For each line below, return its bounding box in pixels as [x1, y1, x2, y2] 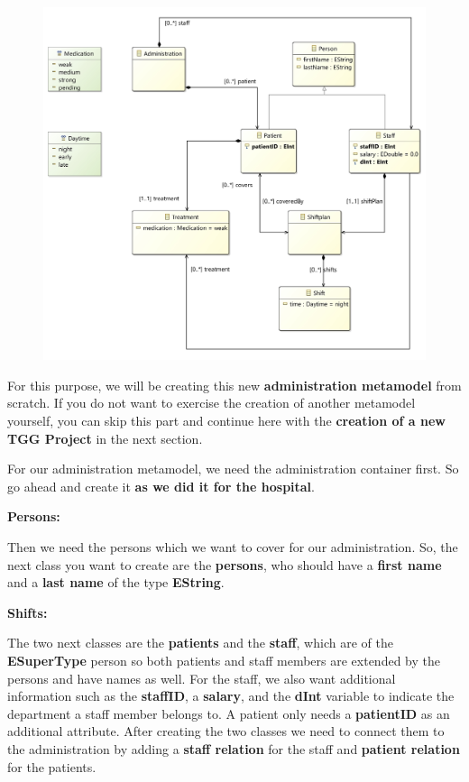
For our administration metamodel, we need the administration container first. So [7, 459, 459, 478]
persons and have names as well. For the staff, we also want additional [7, 668, 396, 687]
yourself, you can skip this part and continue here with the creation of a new [7, 411, 446, 430]
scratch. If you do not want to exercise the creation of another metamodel [7, 393, 416, 412]
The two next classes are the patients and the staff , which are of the [7, 633, 393, 652]
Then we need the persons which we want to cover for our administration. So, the [7, 538, 458, 557]
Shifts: [7, 603, 48, 621]
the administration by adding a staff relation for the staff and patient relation [7, 739, 460, 758]
